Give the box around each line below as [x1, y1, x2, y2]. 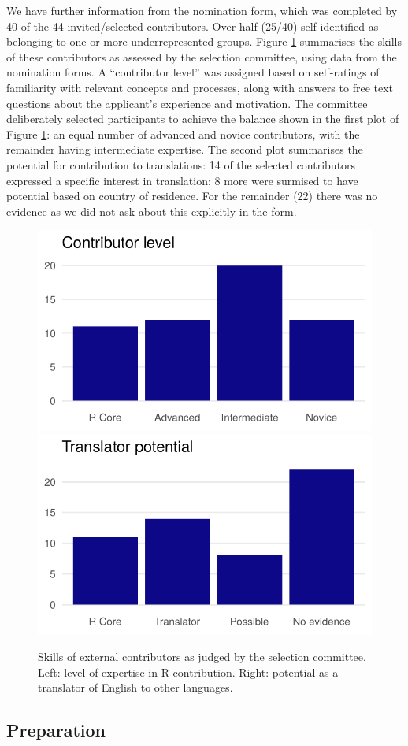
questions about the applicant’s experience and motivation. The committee [6, 95, 368, 111]
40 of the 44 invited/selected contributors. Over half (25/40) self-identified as [6, 17, 379, 34]
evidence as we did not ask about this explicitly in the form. [6, 202, 297, 219]
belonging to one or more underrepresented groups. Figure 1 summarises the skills [6, 33, 402, 50]
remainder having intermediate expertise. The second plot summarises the [6, 141, 363, 158]
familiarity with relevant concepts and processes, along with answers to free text [6, 79, 394, 95]
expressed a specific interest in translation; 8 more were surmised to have [6, 172, 358, 188]
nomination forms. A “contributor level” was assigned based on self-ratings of [6, 64, 380, 80]
